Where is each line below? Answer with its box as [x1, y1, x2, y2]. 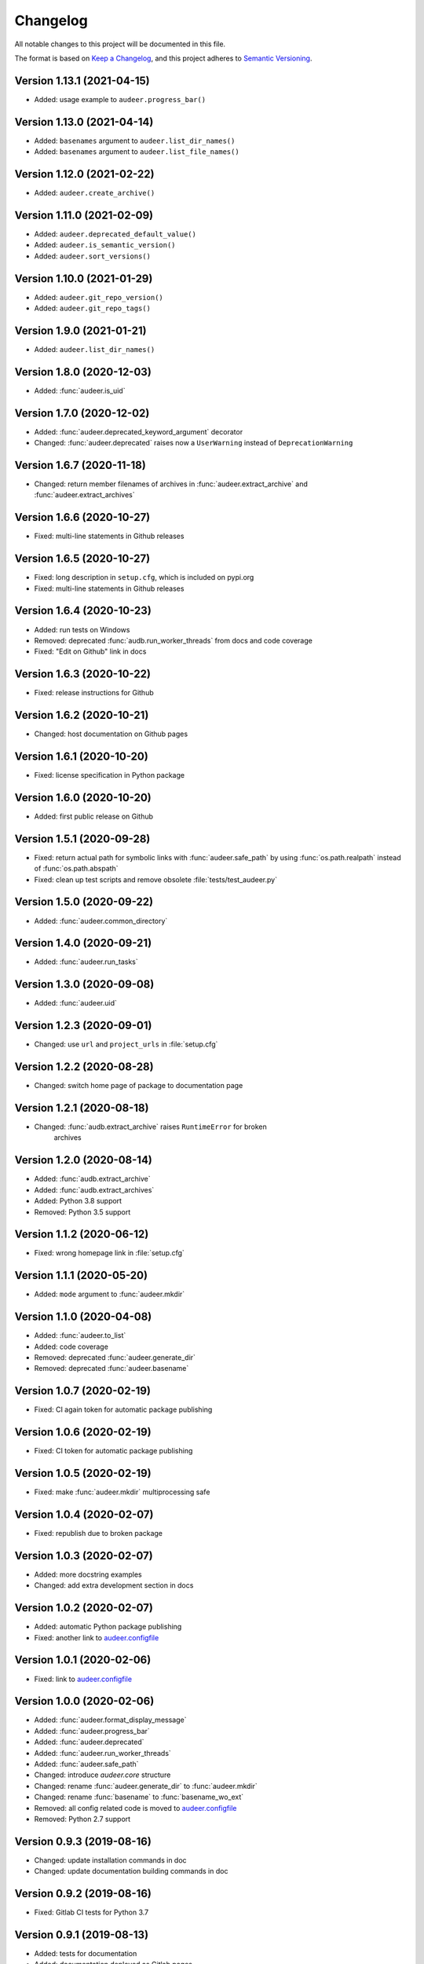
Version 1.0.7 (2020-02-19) [14, 1384, 151, 1398]
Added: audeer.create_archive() [34, 189, 155, 198]
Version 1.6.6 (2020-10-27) [14, 511, 151, 524]
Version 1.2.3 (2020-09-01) [14, 1019, 152, 1032]
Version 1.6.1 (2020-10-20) [14, 749, 148, 763]
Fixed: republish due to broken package [34, 1529, 163, 1538]
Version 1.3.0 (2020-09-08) [14, 978, 155, 991]
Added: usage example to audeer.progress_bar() [34, 94, 207, 104]
